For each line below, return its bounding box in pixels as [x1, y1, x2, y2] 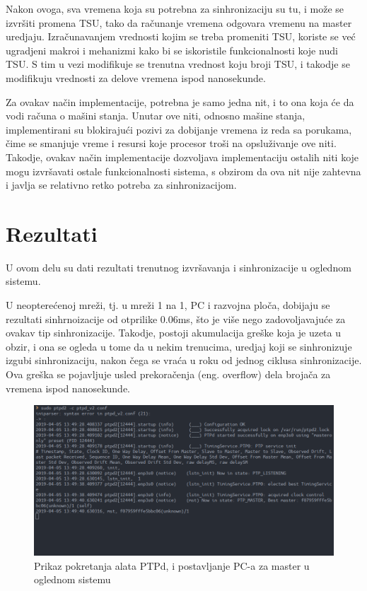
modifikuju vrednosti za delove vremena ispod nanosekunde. [6, 70, 266, 85]
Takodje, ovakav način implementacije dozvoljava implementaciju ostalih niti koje [6, 149, 359, 164]
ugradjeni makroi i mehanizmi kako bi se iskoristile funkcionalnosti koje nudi [6, 42, 338, 57]
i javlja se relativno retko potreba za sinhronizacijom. [6, 177, 237, 192]
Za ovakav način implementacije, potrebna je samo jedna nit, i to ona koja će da [6, 94, 354, 109]
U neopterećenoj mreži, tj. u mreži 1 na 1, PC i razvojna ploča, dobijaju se [6, 298, 330, 312]
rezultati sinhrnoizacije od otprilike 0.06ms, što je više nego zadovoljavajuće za [6, 311, 346, 326]
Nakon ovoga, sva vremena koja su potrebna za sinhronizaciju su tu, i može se [6, 1, 344, 16]
